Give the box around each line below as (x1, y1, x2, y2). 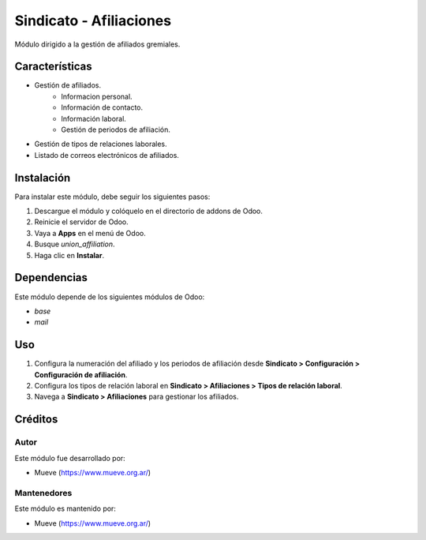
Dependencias (14, 271, 88, 284)
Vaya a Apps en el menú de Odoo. (34, 228, 146, 238)
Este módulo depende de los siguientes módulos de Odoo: (14, 292, 205, 302)
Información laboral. (61, 114, 126, 123)
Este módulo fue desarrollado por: (14, 453, 125, 463)
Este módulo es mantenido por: (14, 504, 116, 513)
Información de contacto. (61, 103, 144, 112)
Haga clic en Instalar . (34, 250, 105, 260)
